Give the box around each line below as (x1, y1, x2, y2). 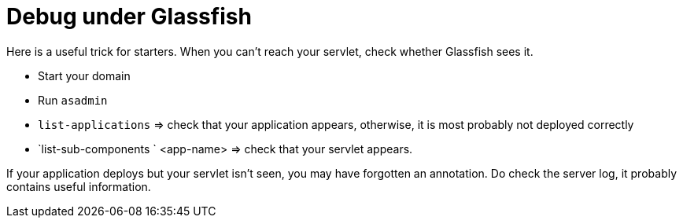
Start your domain (38, 68, 131, 83)
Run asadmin (38, 93, 108, 107)
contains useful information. (6, 179, 151, 193)
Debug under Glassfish (6, 3, 252, 30)
